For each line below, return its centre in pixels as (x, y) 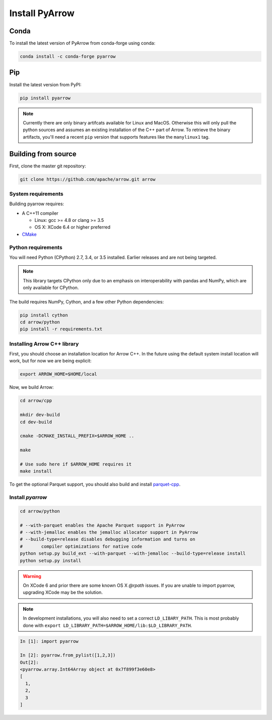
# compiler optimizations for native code (81, 546)
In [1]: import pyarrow (49, 641)
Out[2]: (29, 662)
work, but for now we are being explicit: (50, 361)
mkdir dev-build (40, 415)
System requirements (36, 194)
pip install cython (44, 315)
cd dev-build (36, 422)
